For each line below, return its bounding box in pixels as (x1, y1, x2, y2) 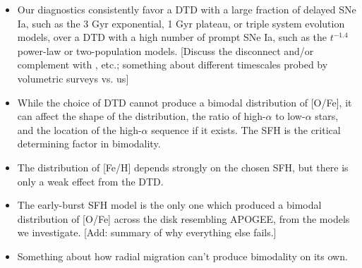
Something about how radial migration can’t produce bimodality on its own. (17, 248, 348, 263)
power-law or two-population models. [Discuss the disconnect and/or (17, 43, 314, 58)
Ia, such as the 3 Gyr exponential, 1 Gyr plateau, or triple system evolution (17, 16, 345, 30)
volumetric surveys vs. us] (17, 71, 129, 85)
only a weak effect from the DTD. (17, 173, 164, 188)
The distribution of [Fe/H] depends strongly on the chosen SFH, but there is (17, 159, 349, 174)
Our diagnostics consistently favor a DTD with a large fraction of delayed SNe (17, 2, 356, 16)
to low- (275, 109, 306, 123)
